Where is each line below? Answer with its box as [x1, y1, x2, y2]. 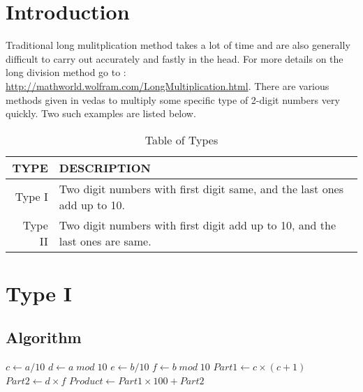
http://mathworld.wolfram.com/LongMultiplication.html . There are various [6, 78, 329, 93]
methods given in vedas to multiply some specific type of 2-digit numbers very [6, 92, 340, 107]
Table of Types [145, 131, 218, 148]
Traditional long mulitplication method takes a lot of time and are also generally [6, 38, 350, 52]
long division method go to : [6, 65, 126, 80]
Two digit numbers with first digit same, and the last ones [59, 180, 343, 197]
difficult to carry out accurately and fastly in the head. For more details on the [6, 51, 343, 66]
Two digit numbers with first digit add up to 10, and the [59, 216, 336, 233]
